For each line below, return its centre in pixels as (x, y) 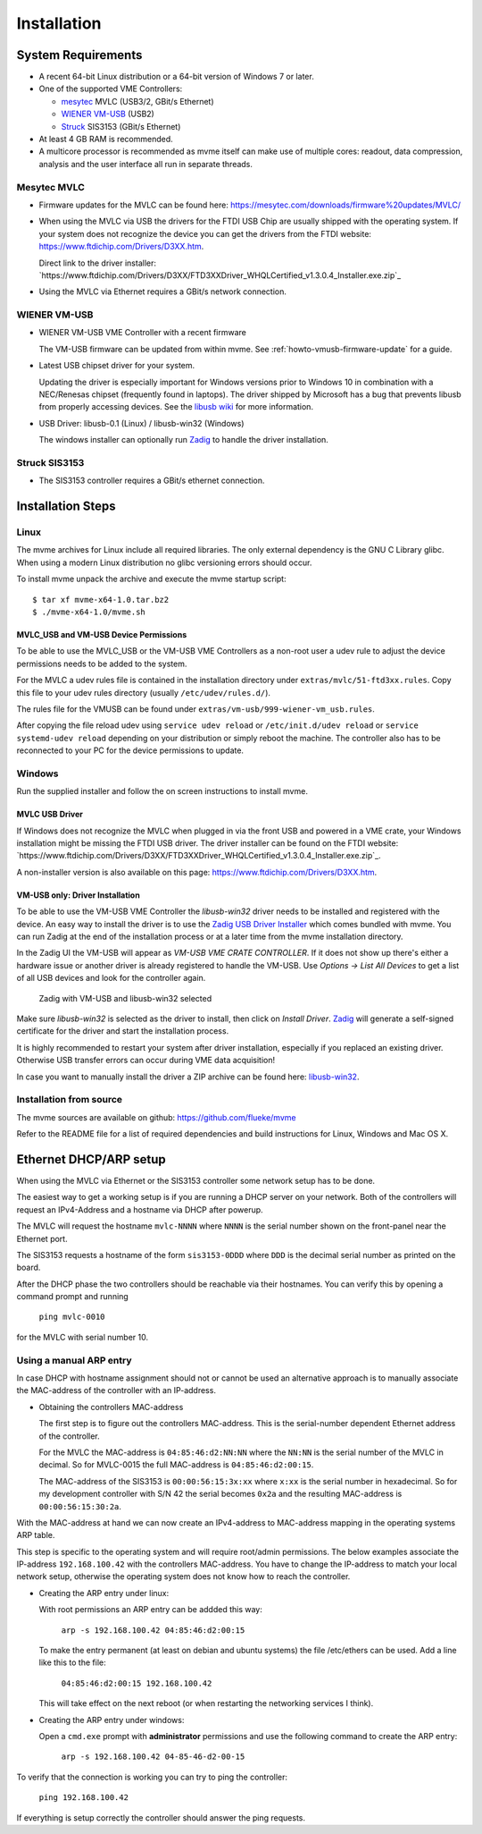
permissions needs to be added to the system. (102, 663)
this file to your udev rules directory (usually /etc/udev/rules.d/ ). (144, 692)
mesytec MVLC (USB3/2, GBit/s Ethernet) (137, 101)
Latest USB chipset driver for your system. (117, 366)
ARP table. (36, 1535)
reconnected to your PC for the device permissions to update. (130, 750)
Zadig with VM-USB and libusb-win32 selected (125, 998)
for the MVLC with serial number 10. (83, 1337)
